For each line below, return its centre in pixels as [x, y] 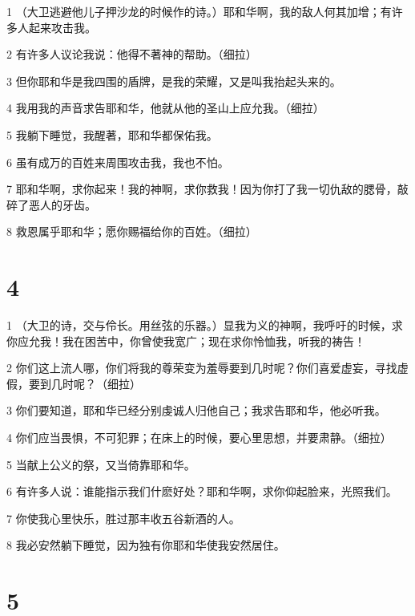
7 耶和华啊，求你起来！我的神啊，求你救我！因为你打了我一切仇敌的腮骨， [202, 189]
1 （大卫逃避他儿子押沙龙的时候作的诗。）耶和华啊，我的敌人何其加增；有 [199, 11]
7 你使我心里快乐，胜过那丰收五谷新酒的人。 [123, 518]
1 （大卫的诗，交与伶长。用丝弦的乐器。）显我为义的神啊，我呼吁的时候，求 [205, 325]
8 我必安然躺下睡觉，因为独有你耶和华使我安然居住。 [146, 545]
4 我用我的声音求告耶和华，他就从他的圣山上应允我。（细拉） [165, 108]
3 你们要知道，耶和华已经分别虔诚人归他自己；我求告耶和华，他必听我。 [196, 410]
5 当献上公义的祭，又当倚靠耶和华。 [101, 464]
